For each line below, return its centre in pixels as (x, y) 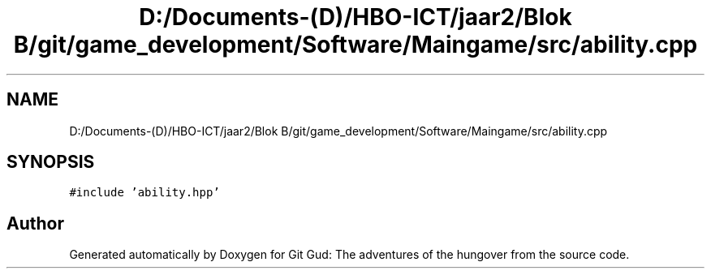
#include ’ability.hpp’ (144, 193)
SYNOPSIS (51, 162)
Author (35, 223)
